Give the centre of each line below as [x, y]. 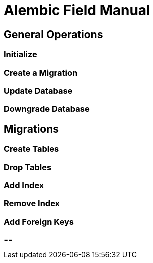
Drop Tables [28, 167]
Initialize [21, 55]
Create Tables [32, 149]
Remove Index [32, 204]
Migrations [32, 129]
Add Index [24, 185]
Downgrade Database [47, 109]
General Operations [54, 34]
